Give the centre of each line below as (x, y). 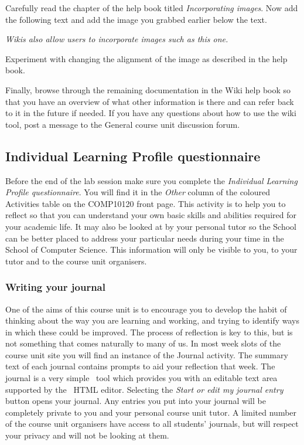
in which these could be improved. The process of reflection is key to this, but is (149, 332)
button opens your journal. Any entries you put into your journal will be (136, 401)
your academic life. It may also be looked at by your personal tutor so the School (151, 226)
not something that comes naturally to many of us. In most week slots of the (143, 343)
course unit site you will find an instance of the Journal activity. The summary (147, 354)
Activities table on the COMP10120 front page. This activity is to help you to (146, 203)
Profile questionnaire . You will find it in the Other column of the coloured (138, 192)
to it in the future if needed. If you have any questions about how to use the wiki (151, 113)
